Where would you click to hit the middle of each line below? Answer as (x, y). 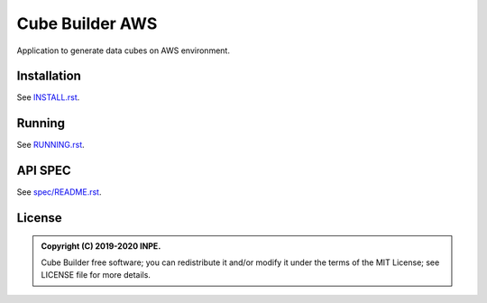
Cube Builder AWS (87, 23)
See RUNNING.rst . (51, 145)
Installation (49, 76)
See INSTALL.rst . (48, 97)
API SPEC (44, 171)
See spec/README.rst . (59, 192)
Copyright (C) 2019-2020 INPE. (101, 246)
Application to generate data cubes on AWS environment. (123, 50)
